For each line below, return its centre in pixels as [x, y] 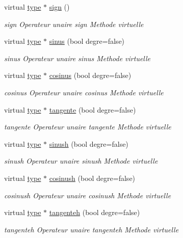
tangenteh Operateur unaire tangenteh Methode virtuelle [91, 229]
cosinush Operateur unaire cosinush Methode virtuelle [88, 195]
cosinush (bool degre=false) [92, 178]
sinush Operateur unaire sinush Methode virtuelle [81, 161]
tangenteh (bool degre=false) [95, 212]
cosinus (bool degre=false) [90, 75]
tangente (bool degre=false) [93, 109]
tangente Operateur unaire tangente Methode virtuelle [88, 127]
